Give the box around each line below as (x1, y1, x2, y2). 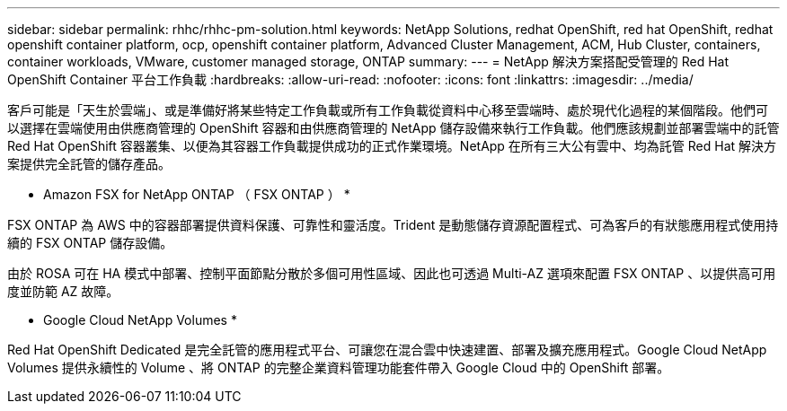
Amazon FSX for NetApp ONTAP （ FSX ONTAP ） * (43, 187, 350, 202)
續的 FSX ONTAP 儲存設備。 (7, 235, 173, 250)
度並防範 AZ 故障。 (7, 284, 119, 299)
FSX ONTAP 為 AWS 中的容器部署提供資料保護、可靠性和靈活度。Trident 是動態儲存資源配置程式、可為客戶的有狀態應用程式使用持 (7, 217, 779, 232)
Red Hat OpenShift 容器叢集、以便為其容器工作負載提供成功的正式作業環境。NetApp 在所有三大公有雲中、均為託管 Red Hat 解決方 (7, 138, 777, 153)
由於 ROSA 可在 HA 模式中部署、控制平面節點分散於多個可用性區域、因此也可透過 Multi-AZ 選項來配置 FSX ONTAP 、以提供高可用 (7, 266, 776, 281)
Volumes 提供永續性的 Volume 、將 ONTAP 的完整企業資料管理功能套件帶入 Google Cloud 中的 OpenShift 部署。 (7, 360, 670, 375)
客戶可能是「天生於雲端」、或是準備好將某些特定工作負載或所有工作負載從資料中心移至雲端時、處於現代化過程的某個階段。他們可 (7, 102, 768, 118)
